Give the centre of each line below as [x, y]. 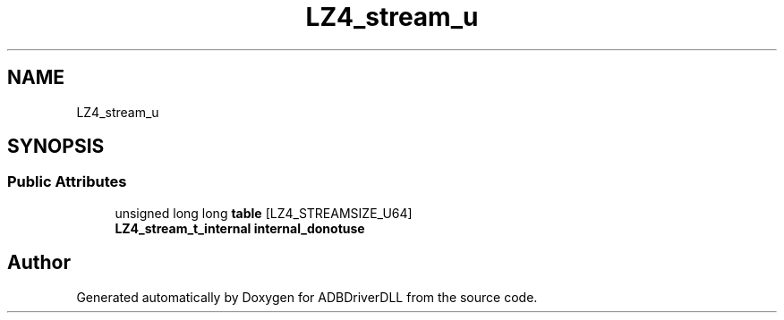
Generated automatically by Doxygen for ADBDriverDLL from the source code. [307, 297]
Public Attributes [67, 182]
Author [39, 263]
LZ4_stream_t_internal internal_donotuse [240, 228]
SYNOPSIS [56, 147]
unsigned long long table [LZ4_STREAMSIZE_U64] [264, 213]
